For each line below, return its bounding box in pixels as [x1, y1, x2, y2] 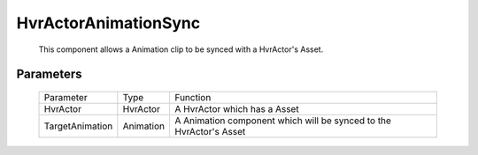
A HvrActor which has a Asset [174, 102, 300, 114]
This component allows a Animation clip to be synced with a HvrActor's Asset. [38, 44, 324, 55]
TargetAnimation [43, 120, 113, 132]
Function [174, 91, 212, 103]
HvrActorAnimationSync [16, 13, 201, 33]
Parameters [16, 67, 82, 82]
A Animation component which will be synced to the [174, 114, 391, 127]
